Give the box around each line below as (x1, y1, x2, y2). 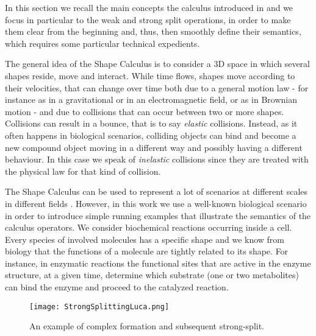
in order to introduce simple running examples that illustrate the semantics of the (5, 209, 311, 222)
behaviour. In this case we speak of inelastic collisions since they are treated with (5, 153, 309, 166)
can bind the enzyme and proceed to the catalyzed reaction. (5, 281, 229, 293)
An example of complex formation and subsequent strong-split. (29, 320, 265, 332)
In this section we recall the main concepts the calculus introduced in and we (5, 1, 293, 13)
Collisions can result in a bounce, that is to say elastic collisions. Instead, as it (5, 117, 298, 130)
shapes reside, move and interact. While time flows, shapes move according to (5, 69, 295, 82)
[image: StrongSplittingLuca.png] (29, 302, 170, 311)
